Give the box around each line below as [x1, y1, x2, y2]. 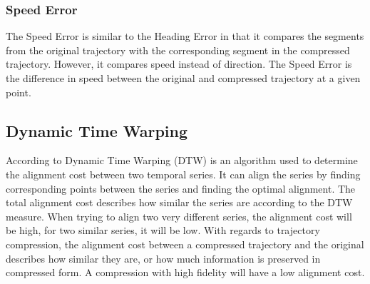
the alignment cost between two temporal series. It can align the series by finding [6, 166, 361, 181]
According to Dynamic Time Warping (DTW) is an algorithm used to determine [6, 153, 358, 168]
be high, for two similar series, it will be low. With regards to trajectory [6, 223, 320, 238]
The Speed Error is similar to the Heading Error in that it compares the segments [6, 29, 364, 44]
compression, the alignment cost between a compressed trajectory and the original [6, 236, 364, 251]
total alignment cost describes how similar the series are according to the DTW [6, 195, 353, 210]
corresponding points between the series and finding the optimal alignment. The [6, 181, 356, 196]
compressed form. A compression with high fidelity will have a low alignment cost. [6, 265, 365, 280]
